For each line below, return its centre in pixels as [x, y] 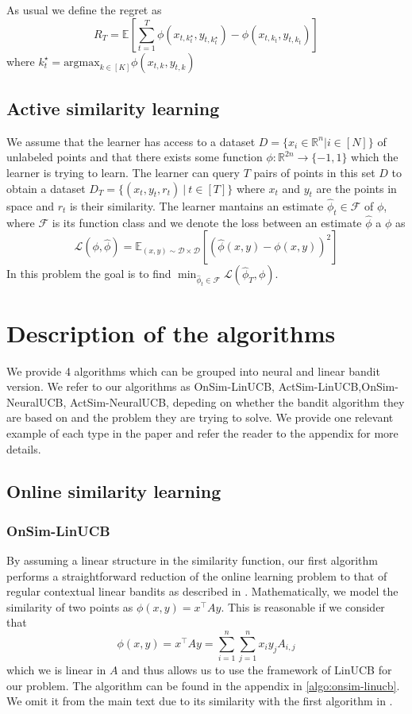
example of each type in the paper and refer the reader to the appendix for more [202, 432]
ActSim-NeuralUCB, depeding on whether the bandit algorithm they [237, 401]
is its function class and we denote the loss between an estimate [207, 222]
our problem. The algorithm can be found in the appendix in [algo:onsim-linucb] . [203, 685]
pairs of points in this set [314, 172]
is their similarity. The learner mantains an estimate [196, 205]
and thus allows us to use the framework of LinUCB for [257, 670]
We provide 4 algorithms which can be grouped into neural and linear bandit [193, 371]
